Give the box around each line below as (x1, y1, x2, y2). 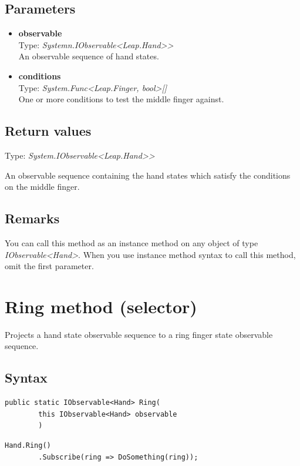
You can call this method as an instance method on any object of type (5, 236, 258, 249)
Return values (5, 122, 92, 140)
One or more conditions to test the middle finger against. (18, 93, 224, 105)
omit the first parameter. (5, 260, 94, 272)
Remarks (5, 209, 60, 227)
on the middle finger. (5, 180, 80, 193)
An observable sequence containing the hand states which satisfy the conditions (5, 169, 291, 181)
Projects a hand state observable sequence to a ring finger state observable (5, 328, 273, 340)
